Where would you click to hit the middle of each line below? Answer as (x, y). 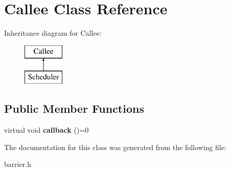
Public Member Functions (74, 108)
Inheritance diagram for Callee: (53, 33)
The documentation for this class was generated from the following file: (115, 147)
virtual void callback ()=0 (47, 130)
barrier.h (18, 164)
